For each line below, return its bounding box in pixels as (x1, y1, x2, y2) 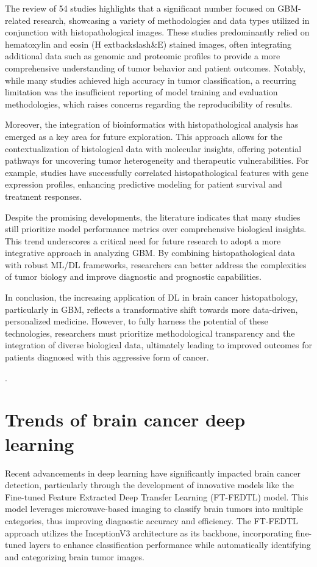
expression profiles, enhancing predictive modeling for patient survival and (5, 178, 282, 191)
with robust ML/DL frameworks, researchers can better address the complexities (5, 258, 307, 271)
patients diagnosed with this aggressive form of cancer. (5, 351, 209, 364)
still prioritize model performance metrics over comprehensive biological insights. (5, 222, 307, 235)
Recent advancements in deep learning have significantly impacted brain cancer (5, 466, 301, 479)
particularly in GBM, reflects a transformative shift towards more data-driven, (5, 302, 298, 315)
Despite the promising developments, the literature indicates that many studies (5, 210, 301, 223)
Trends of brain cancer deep (5, 407, 246, 432)
